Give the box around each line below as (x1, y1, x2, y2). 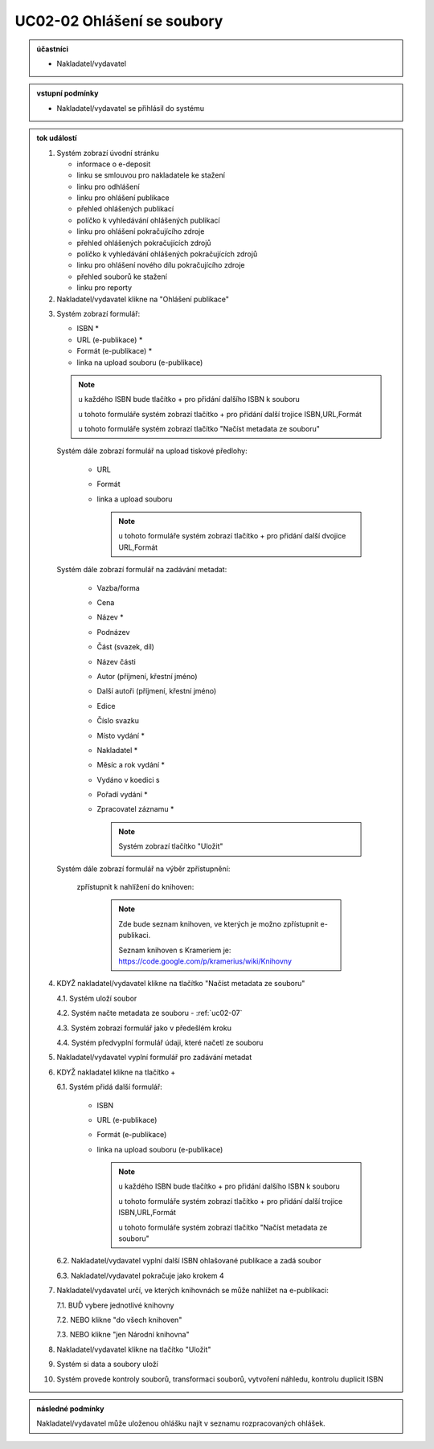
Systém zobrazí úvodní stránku (56, 148, 160, 158)
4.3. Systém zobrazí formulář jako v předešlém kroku (56, 1023, 232, 1033)
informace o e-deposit (76, 159, 151, 169)
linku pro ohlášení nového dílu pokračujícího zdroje (76, 260, 245, 270)
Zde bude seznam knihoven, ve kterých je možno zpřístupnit (118, 919, 319, 928)
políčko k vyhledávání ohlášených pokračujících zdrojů (76, 249, 258, 259)
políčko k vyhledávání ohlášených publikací (76, 215, 220, 225)
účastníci (36, 44, 68, 54)
